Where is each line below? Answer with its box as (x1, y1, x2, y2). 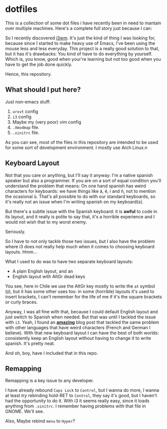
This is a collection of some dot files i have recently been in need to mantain (5, 20, 162, 26)
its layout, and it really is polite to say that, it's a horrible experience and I (5, 213, 155, 220)
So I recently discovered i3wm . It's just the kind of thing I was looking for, (5, 35, 156, 41)
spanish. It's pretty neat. (5, 340, 55, 346)
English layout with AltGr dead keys (12, 273, 86, 280)
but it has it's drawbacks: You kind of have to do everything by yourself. (5, 51, 153, 57)
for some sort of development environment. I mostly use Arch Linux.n (5, 144, 148, 150)
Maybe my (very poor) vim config (12, 119, 81, 125)
